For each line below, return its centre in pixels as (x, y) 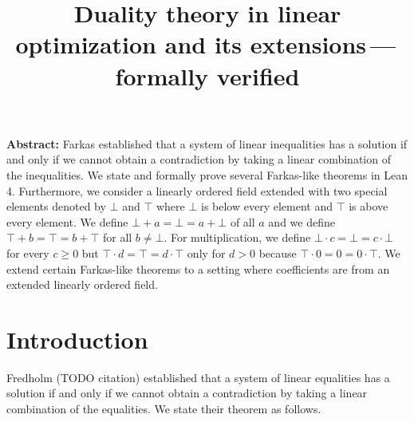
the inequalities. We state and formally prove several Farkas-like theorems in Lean (207, 174)
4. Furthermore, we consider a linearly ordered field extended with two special (197, 190)
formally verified (207, 75)
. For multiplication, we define (237, 237)
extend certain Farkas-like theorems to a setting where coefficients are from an (198, 268)
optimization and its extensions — (205, 44)
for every (28, 252)
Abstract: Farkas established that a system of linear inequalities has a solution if (207, 143)
